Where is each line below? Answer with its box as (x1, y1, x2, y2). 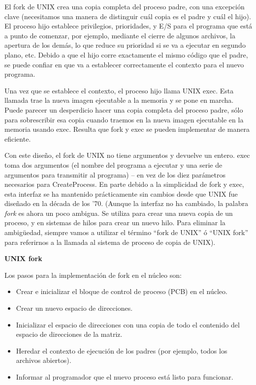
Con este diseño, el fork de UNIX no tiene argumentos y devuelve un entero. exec (4, 150, 250, 160)
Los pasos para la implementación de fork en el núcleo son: (4, 269, 182, 280)
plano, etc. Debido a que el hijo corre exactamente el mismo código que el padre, (4, 49, 248, 59)
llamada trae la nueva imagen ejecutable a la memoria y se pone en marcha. (4, 95, 234, 105)
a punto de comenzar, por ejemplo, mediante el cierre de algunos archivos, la (4, 30, 235, 40)
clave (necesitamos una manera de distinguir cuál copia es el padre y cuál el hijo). (4, 11, 251, 21)
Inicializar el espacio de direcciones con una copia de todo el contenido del (16, 319, 240, 329)
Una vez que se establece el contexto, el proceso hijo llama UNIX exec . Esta (4, 85, 234, 95)
